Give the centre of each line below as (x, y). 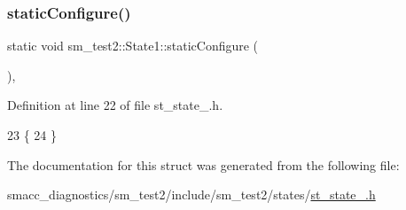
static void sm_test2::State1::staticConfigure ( (133, 46)
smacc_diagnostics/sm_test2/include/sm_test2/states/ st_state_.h (191, 194)
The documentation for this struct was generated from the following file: (203, 164)
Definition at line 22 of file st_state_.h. (115, 105)
